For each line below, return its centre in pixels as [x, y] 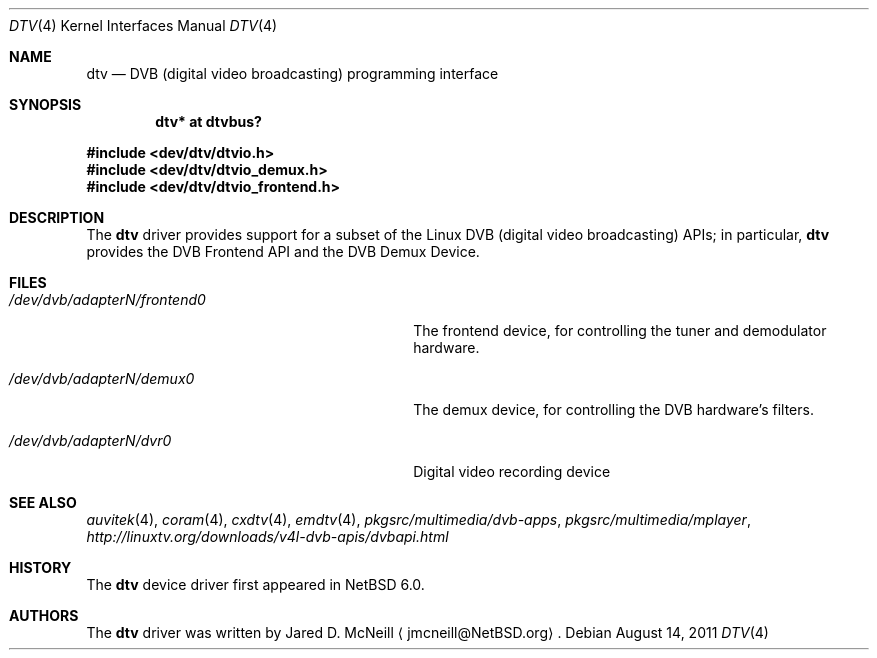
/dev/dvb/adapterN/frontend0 [107, 299]
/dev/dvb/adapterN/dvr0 [90, 440]
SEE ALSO [43, 502]
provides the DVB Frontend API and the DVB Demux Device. [283, 251]
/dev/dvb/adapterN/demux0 [102, 378]
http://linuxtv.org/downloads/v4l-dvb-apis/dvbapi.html [267, 536]
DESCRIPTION [57, 217]
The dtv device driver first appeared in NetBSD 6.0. [255, 584]
